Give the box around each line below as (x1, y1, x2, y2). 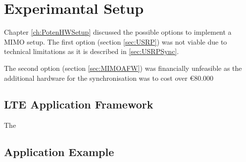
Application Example (4, 144, 114, 160)
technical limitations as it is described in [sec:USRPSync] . (4, 46, 179, 56)
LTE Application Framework (4, 97, 153, 112)
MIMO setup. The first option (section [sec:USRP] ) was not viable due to (4, 36, 227, 47)
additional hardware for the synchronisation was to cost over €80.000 (4, 72, 214, 83)
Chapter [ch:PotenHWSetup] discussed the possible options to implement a (4, 27, 232, 37)
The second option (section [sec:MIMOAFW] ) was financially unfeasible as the (4, 62, 242, 73)
